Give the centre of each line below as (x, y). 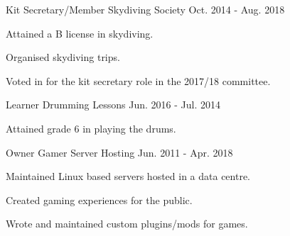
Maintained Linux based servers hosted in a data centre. (128, 176)
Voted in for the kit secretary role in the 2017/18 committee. (138, 80)
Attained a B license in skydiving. (80, 33)
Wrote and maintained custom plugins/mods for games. (127, 224)
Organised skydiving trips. (63, 57)
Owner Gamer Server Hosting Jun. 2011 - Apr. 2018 (119, 152)
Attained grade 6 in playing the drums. (91, 128)
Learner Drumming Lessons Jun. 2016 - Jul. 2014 (113, 105)
